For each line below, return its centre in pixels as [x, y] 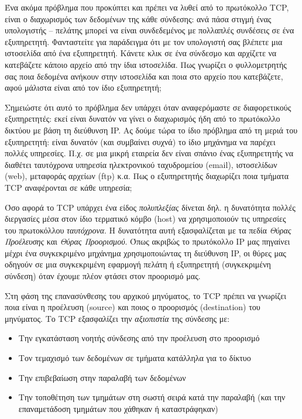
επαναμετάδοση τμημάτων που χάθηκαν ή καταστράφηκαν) [118, 408]
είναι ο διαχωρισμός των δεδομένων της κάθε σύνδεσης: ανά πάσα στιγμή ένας [138, 18]
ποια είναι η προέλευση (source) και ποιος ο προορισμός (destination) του [133, 307]
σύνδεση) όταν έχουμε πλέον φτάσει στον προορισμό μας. [103, 276]
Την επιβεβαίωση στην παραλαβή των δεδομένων [102, 377]
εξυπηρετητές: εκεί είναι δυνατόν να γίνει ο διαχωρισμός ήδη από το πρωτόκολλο [143, 119]
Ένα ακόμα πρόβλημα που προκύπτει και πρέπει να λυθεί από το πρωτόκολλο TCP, [147, 7]
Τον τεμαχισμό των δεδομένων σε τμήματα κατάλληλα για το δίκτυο [135, 358]
